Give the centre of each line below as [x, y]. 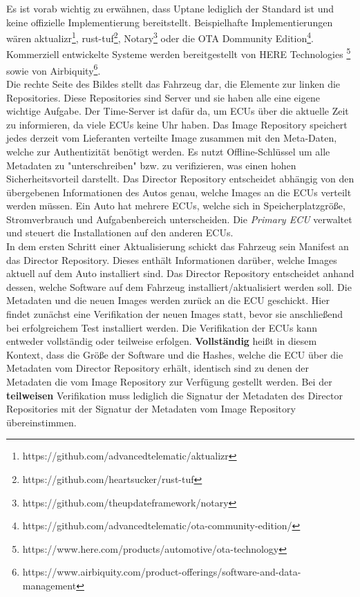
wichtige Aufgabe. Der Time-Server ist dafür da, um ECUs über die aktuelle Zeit [178, 111]
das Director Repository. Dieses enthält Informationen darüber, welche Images [172, 259]
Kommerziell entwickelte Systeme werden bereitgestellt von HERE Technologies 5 [179, 53]
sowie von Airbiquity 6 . [54, 69]
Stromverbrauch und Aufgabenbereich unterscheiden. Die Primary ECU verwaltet [179, 219]
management [49, 585]
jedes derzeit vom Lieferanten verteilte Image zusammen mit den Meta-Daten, [172, 138]
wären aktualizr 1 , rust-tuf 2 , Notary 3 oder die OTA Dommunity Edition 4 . [160, 37]
